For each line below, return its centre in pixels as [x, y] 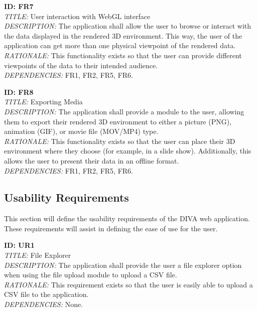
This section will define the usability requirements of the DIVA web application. [127, 218]
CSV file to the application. [46, 294]
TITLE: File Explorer [38, 255]
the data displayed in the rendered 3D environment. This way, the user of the [123, 35]
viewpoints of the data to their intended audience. [81, 65]
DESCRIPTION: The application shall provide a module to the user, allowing [124, 111]
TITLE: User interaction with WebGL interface [77, 16]
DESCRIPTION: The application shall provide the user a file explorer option [123, 265]
